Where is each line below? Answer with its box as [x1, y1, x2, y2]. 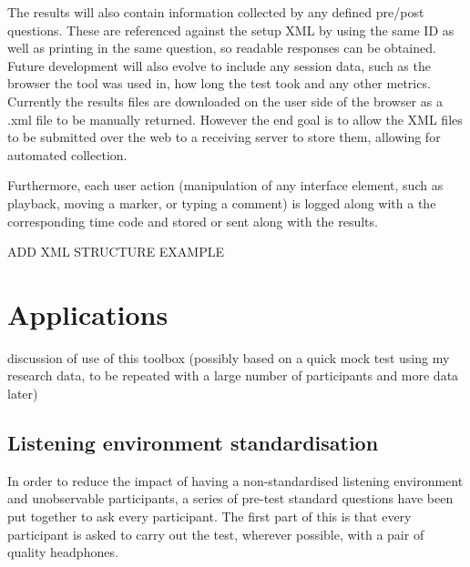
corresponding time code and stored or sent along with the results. [7, 211, 378, 230]
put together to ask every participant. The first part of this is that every [7, 507, 412, 526]
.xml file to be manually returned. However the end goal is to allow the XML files [7, 109, 463, 128]
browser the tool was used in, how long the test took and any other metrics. [7, 74, 431, 93]
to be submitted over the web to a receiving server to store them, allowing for [7, 127, 441, 147]
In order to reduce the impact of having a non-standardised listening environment [7, 471, 464, 490]
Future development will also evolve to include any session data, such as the [7, 56, 431, 75]
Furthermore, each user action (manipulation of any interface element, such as [7, 176, 444, 195]
